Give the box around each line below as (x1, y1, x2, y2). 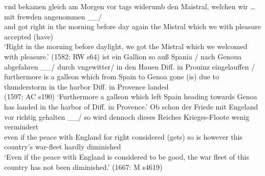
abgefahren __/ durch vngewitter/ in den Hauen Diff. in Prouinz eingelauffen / (4, 61, 255, 72)
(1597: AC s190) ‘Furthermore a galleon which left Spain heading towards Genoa (4, 91, 257, 102)
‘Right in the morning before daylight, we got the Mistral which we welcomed (4, 41, 248, 52)
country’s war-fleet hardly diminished (4, 141, 121, 152)
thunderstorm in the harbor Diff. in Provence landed (4, 81, 169, 92)
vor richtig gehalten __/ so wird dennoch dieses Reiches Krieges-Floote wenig (4, 111, 250, 122)
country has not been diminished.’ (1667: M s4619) (4, 161, 163, 172)
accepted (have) (4, 31, 54, 41)
